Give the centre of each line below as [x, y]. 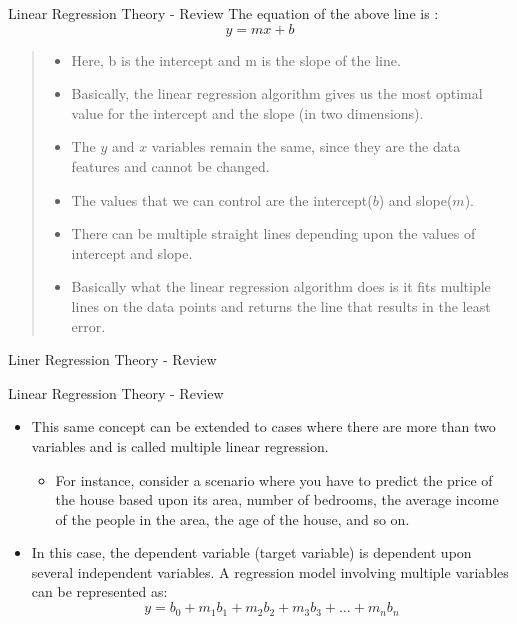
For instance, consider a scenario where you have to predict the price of [274, 479]
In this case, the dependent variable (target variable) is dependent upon [251, 552]
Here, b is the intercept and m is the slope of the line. [236, 59]
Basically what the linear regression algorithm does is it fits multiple [281, 286]
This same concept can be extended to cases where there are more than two [263, 426]
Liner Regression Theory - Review [112, 359]
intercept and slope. [132, 252]
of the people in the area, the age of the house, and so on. [232, 518]
